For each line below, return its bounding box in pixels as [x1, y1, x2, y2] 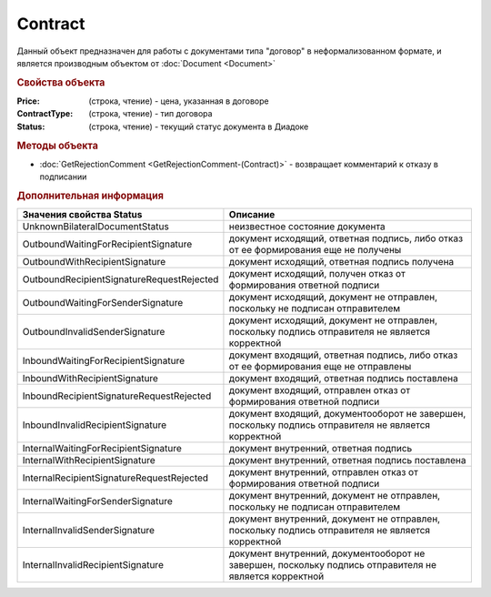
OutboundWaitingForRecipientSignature [22, 238, 193, 250]
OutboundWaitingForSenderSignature [22, 297, 184, 309]
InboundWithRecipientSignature [22, 372, 159, 385]
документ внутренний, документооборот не [228, 547, 426, 560]
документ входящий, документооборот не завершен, [228, 408, 466, 420]
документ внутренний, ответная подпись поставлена [228, 454, 467, 467]
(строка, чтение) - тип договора [88, 108, 213, 119]
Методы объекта [16, 139, 99, 152]
